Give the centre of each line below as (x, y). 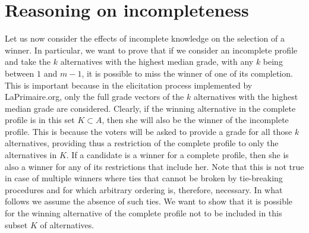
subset (16, 224)
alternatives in (31, 155)
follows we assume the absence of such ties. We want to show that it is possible (149, 201)
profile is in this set (40, 120)
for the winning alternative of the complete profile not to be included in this (144, 213)
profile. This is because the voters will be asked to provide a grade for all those (149, 131)
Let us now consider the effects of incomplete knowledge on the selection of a (145, 38)
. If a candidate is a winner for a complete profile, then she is (177, 155)
